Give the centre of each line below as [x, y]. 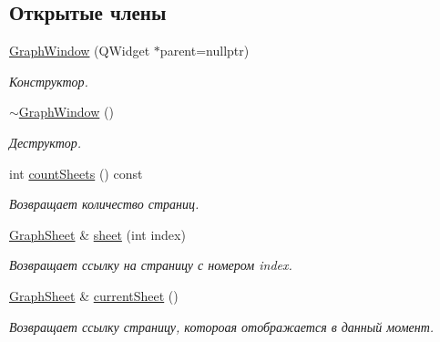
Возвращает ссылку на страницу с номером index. [151, 265]
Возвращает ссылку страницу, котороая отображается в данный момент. [222, 326]
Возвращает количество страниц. [104, 204]
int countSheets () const [76, 173]
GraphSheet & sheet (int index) [97, 234]
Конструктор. [49, 81]
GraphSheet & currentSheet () [94, 295]
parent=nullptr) [205, 51]
